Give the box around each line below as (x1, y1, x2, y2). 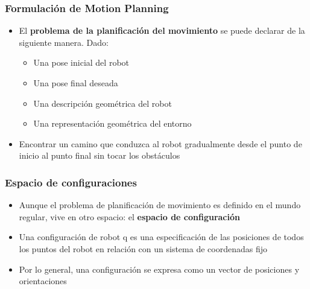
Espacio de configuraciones (5, 174, 137, 189)
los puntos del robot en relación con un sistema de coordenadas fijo (19, 242, 267, 255)
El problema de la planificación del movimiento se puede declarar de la (19, 24, 305, 37)
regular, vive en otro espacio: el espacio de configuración (19, 210, 240, 223)
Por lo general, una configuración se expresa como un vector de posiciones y (19, 262, 300, 275)
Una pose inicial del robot (33, 56, 130, 69)
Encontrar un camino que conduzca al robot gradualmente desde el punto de (19, 137, 302, 150)
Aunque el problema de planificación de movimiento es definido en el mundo (19, 198, 301, 211)
